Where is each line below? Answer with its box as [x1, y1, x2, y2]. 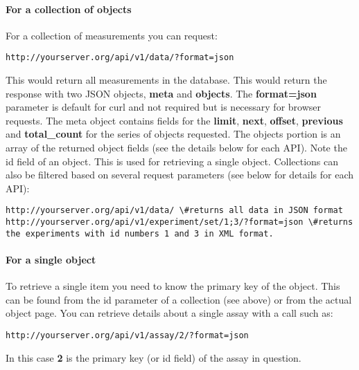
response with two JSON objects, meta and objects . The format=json [6, 86, 317, 100]
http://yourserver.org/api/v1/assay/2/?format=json [6, 330, 249, 340]
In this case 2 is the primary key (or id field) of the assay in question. [6, 350, 301, 364]
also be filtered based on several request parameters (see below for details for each [6, 167, 354, 182]
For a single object [6, 252, 96, 266]
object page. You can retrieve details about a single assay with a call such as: [6, 306, 333, 320]
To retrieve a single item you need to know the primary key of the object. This [6, 279, 340, 293]
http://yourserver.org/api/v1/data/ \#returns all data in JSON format [6, 205, 343, 216]
